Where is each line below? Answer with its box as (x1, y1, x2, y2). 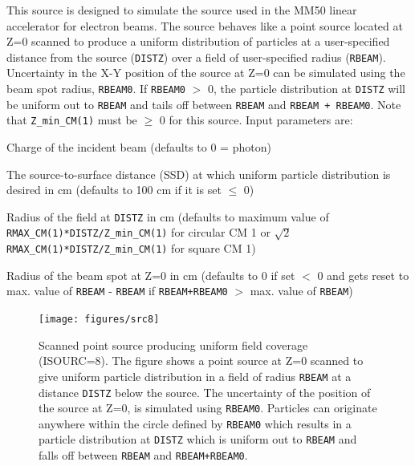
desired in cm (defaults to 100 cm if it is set (6, 181, 222, 198)
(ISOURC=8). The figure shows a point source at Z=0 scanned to (39, 352, 364, 369)
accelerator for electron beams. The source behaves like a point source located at (6, 17, 403, 34)
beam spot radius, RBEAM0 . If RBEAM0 (6, 80, 186, 97)
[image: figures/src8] (39, 314, 160, 325)
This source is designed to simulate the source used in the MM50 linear (6, 2, 357, 18)
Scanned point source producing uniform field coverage (39, 336, 308, 353)
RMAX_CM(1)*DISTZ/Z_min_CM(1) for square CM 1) (6, 240, 256, 257)
